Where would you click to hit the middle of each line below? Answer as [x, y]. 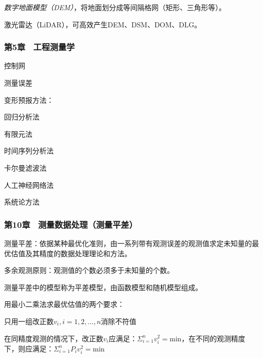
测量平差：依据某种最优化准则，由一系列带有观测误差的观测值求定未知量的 [128, 243]
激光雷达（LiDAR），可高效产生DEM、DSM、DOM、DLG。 [103, 24]
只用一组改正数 [29, 321]
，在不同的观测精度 [213, 338]
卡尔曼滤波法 [25, 167]
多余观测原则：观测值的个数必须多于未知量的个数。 [89, 270]
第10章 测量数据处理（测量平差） [71, 224]
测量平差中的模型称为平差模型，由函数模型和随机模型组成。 [103, 287]
